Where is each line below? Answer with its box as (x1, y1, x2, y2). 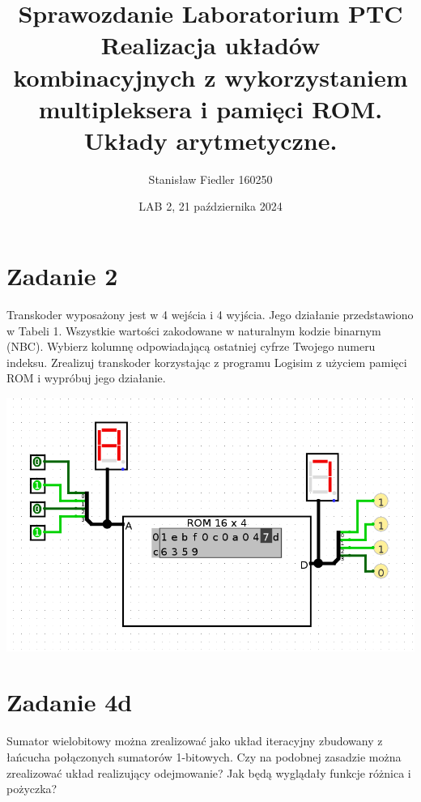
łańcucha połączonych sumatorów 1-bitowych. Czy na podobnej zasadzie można (6, 748, 402, 765)
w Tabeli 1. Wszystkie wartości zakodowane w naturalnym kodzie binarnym (6, 322, 381, 339)
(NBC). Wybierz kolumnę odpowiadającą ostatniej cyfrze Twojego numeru (6, 338, 376, 355)
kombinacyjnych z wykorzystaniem (13, 60, 408, 93)
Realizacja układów (100, 28, 321, 62)
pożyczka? (6, 780, 57, 797)
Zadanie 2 (6, 259, 118, 292)
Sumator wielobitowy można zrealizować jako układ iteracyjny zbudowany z (6, 732, 383, 749)
